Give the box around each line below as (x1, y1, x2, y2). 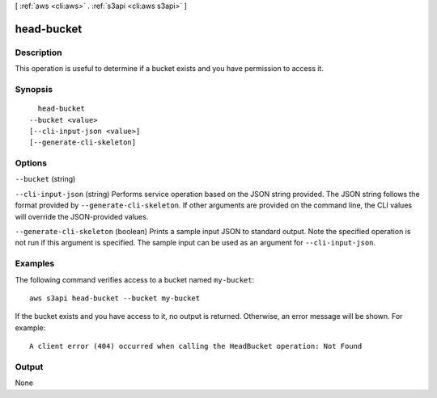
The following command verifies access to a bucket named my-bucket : (15, 274, 255, 284)
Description (15, 47, 62, 58)
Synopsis (15, 83, 53, 94)
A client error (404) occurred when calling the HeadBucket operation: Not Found (29, 341, 363, 351)
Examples (15, 258, 55, 270)
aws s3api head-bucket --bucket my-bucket (29, 293, 201, 303)
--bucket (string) (15, 174, 76, 184)
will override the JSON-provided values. (15, 212, 149, 221)
